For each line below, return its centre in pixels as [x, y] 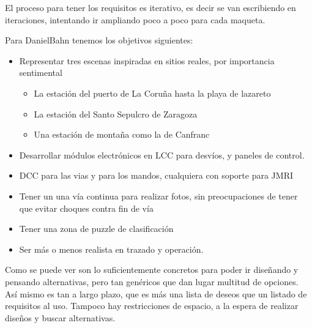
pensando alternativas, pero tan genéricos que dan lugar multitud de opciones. [152, 281]
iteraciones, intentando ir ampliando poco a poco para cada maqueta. [135, 19]
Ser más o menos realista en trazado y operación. [111, 249]
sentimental [41, 73]
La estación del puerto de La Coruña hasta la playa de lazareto [152, 93]
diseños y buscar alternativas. [60, 317]
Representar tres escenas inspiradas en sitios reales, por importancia [147, 60]
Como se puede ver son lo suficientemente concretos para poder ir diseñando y [152, 270]
